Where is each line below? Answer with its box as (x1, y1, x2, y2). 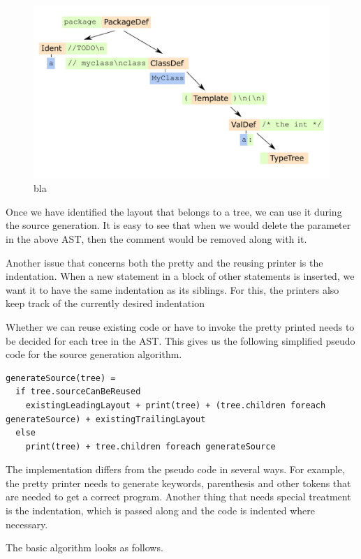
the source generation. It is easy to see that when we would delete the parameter (6, 218, 351, 232)
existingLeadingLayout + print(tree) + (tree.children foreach (25, 400, 326, 410)
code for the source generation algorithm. (6, 347, 182, 362)
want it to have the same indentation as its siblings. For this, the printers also (6, 282, 339, 297)
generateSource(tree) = (6, 373, 116, 383)
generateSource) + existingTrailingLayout (6, 414, 206, 424)
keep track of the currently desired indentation (6, 296, 205, 311)
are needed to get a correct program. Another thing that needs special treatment (6, 489, 351, 504)
